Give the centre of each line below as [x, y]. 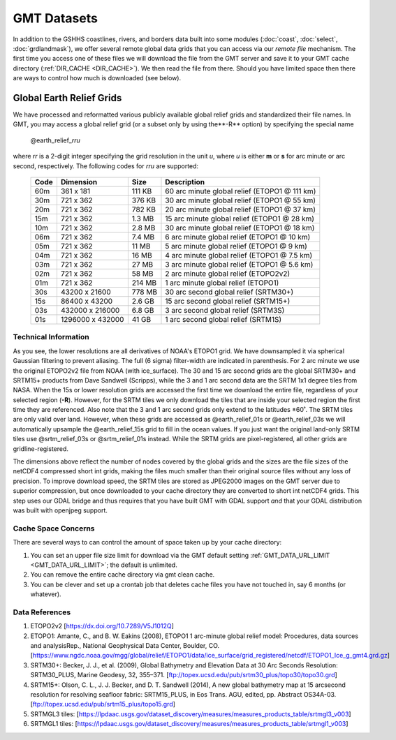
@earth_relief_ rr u [55, 140]
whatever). [46, 594]
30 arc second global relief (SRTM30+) [229, 292]
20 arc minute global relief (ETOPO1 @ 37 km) [240, 209]
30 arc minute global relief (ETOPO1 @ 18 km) [240, 228]
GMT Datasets [55, 18]
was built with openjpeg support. [60, 510]
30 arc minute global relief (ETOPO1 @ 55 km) [241, 200]
